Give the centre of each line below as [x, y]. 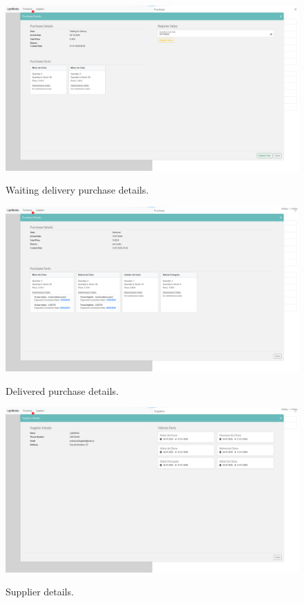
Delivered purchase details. [62, 390]
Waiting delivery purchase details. [77, 190]
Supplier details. [40, 592]
